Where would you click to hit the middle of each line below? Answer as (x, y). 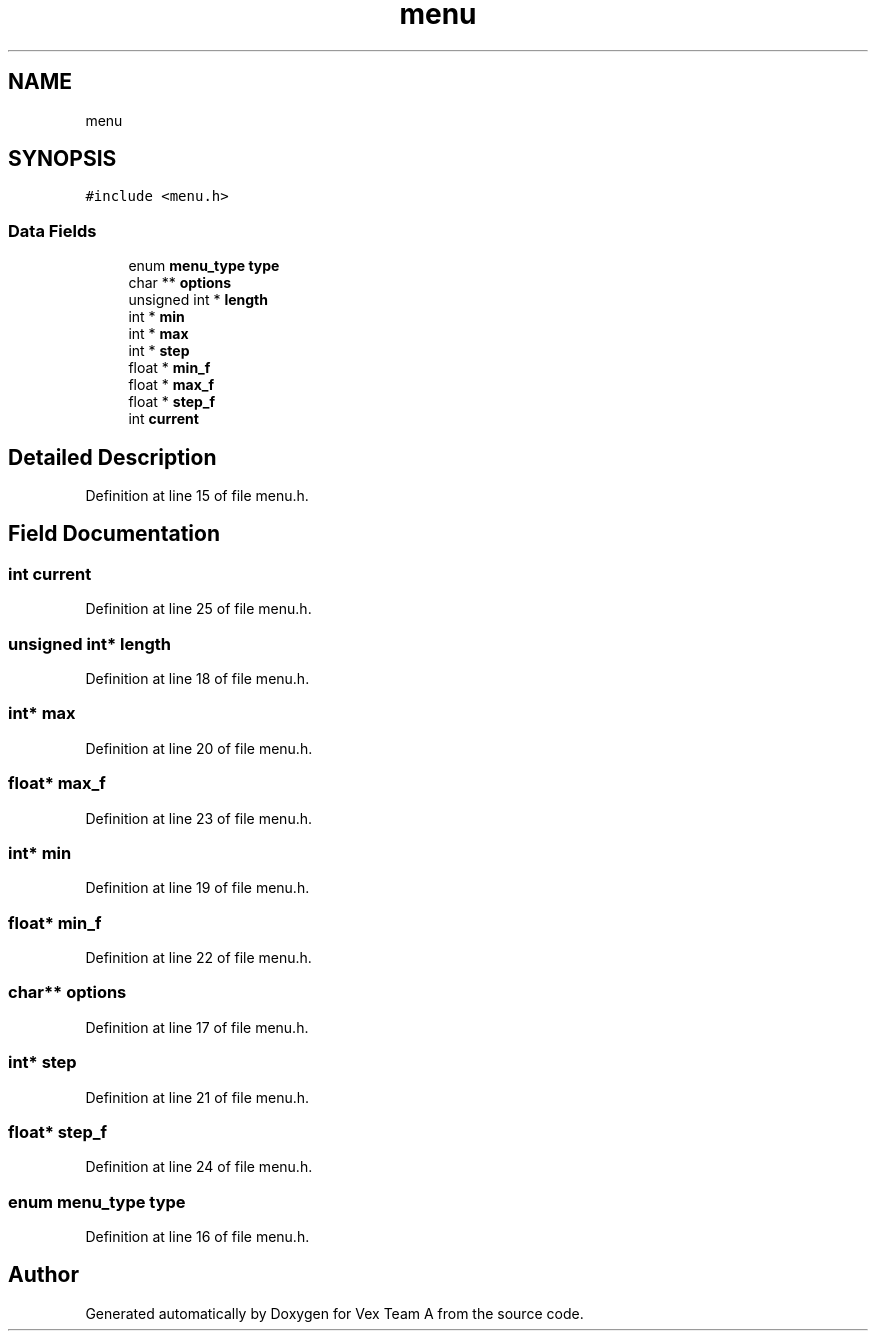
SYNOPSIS (62, 159)
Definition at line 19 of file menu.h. (197, 888)
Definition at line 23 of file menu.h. (199, 818)
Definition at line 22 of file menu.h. (198, 957)
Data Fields (52, 230)
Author (43, 1275)
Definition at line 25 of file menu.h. (198, 609)
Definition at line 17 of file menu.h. (197, 1027)
